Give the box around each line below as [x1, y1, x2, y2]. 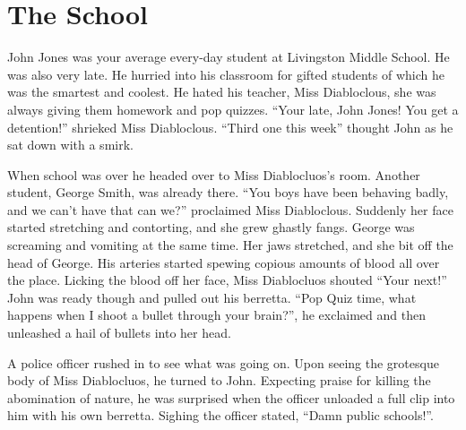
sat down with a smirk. [7, 135, 134, 154]
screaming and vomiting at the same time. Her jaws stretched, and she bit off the [7, 236, 453, 254]
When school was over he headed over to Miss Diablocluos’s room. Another [7, 165, 420, 184]
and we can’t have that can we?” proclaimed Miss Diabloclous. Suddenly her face [7, 200, 453, 219]
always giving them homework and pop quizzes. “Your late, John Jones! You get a [7, 99, 459, 118]
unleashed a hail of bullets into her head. [7, 323, 231, 342]
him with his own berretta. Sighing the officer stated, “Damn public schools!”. [7, 406, 434, 425]
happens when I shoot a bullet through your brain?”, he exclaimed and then [7, 305, 426, 324]
